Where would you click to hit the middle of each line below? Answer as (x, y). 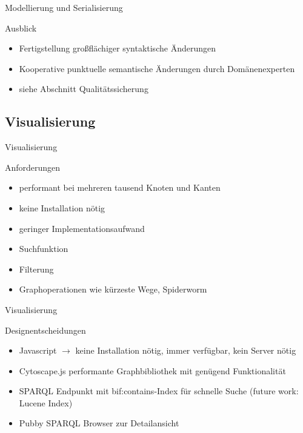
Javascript (38, 350)
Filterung (36, 269)
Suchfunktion (44, 249)
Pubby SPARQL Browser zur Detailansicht (99, 423)
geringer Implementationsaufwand (82, 228)
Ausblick (21, 28)
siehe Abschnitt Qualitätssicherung (84, 89)
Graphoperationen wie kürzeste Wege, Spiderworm (113, 289)
